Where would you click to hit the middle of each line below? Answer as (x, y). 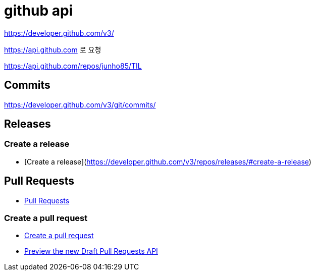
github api (39, 11)
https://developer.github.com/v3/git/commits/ (80, 104)
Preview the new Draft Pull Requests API (91, 251)
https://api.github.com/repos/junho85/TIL (73, 66)
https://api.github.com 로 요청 (53, 49)
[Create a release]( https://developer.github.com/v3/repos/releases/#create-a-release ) (168, 161)
